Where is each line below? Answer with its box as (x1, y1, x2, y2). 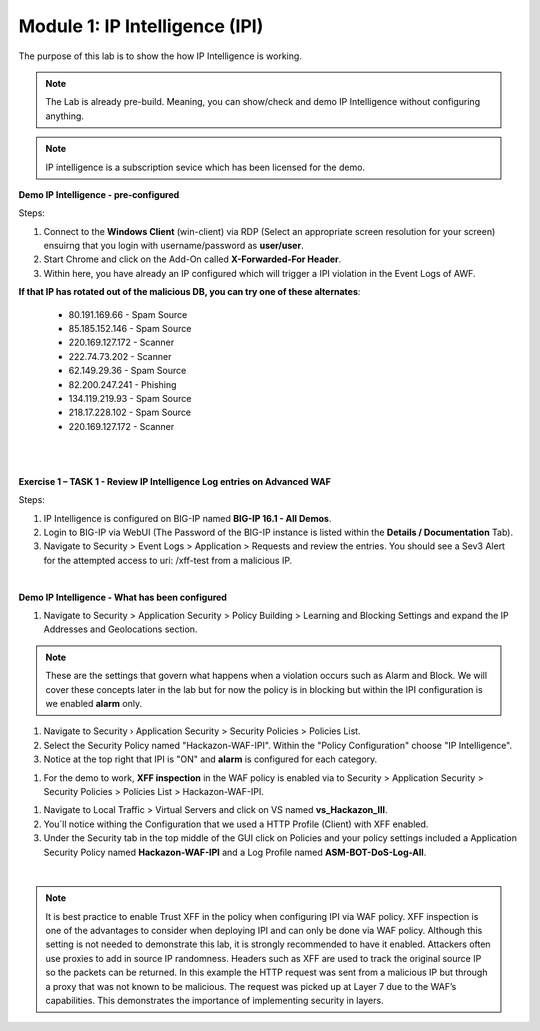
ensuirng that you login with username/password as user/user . (43, 240, 304, 252)
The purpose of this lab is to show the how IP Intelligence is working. (18, 50, 302, 62)
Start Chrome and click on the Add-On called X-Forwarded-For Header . (43, 253, 342, 265)
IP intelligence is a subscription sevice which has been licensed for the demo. (45, 161, 365, 173)
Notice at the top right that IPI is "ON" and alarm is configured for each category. (43, 753, 378, 765)
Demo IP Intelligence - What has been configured (18, 591, 227, 603)
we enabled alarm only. (45, 698, 143, 709)
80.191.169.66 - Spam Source (68, 308, 188, 320)
